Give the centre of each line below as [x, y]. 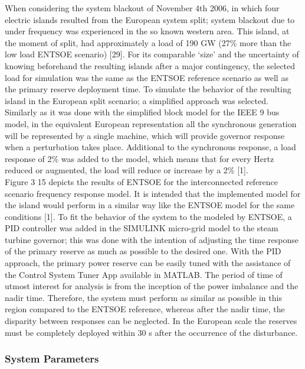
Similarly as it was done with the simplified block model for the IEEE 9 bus [142, 112]
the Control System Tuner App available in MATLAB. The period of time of [144, 274]
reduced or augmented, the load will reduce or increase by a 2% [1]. [127, 170]
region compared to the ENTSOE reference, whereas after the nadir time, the [145, 309]
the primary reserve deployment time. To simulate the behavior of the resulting [148, 89]
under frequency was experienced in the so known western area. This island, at [147, 31]
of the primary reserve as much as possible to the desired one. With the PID [143, 251]
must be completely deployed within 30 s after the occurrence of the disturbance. [151, 332]
